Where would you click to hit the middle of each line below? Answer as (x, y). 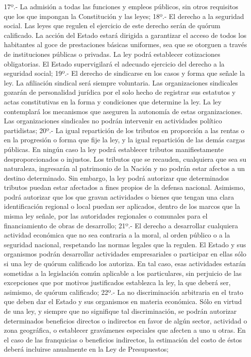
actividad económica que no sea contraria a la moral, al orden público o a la (117, 235)
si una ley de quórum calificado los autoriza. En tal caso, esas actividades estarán (125, 263)
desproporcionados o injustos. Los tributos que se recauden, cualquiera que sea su (125, 159)
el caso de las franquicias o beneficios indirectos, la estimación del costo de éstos (123, 339)
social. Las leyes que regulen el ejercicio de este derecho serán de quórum (112, 25)
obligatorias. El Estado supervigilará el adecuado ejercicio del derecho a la (114, 63)
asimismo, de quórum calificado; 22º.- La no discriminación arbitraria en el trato (124, 292)
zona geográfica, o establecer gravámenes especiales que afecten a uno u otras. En (125, 330)
